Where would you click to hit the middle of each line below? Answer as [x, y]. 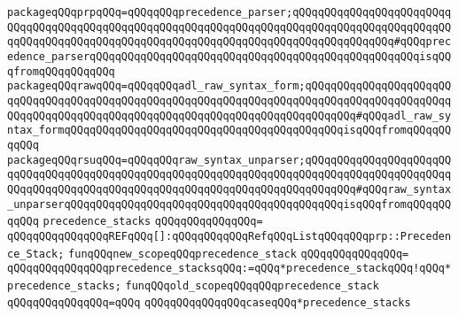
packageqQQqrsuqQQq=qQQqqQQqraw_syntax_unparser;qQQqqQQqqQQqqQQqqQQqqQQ [229, 160]
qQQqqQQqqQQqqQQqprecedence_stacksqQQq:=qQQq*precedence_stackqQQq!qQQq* [229, 269]
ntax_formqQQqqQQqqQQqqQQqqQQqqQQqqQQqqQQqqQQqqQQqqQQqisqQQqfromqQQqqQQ [229, 131]
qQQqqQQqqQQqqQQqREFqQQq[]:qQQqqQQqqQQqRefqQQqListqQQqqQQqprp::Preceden [229, 236]
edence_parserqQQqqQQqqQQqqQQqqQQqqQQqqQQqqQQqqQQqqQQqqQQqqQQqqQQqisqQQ [229, 56]
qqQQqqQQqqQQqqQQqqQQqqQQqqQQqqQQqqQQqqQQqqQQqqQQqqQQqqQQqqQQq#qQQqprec [229, 42]
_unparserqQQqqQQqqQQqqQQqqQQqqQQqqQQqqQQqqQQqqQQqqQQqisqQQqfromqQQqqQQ [229, 204]
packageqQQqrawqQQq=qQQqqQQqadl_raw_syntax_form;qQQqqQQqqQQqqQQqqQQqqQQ [229, 86]
